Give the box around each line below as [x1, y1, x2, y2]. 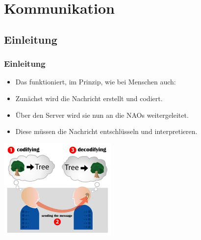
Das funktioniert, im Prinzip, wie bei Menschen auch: [15, 77, 176, 87]
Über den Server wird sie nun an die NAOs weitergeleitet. [15, 109, 189, 120]
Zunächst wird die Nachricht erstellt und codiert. [15, 93, 163, 103]
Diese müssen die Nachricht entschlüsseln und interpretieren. [15, 126, 198, 136]
